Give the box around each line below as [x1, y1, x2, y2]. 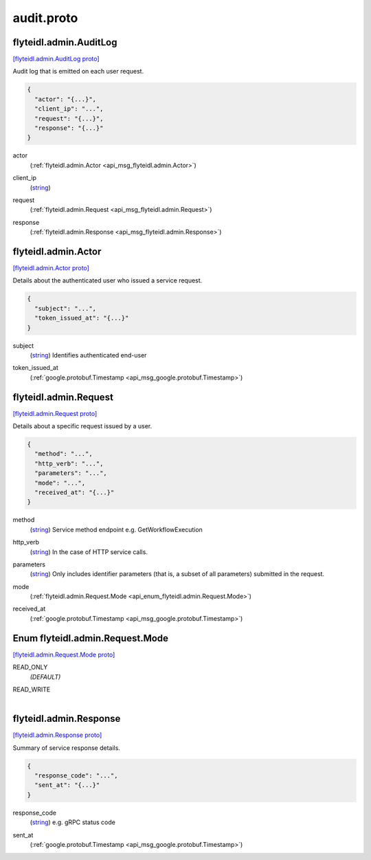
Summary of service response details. [12, 743, 120, 752]
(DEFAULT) [30, 672, 61, 681]
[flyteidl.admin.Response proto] [12, 731, 102, 739]
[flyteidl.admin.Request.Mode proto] [12, 650, 115, 659]
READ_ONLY [12, 663, 48, 672]
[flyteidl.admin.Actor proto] [12, 264, 89, 272]
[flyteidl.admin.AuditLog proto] [12, 55, 100, 63]
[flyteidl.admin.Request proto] [12, 409, 98, 417]
